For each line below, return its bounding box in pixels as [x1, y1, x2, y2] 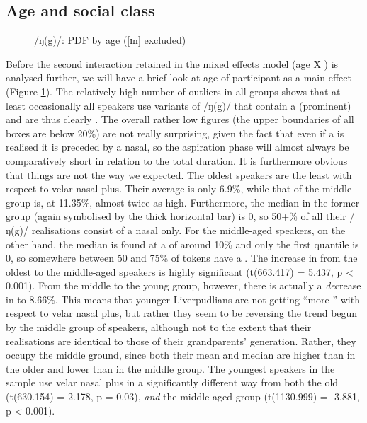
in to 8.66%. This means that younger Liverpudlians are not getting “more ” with [6, 291, 360, 306]
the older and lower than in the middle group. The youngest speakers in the [6, 361, 335, 376]
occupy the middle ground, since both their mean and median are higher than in [6, 347, 356, 362]
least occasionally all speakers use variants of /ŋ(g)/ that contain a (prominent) [6, 98, 351, 112]
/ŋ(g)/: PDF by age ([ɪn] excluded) [34, 33, 186, 47]
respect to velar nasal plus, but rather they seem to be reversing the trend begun [6, 306, 358, 320]
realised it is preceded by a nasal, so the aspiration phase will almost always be [6, 139, 349, 154]
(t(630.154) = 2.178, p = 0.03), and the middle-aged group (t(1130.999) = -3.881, [6, 389, 360, 404]
